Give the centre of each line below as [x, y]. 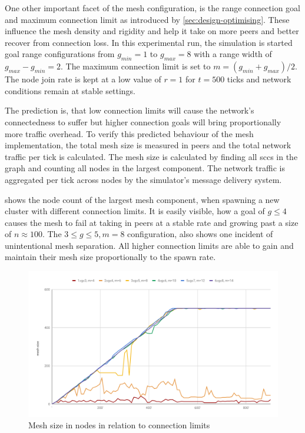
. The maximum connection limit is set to [136, 66]
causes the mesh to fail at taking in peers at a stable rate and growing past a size [152, 222]
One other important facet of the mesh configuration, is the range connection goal [152, 8]
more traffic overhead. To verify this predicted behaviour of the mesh [129, 133]
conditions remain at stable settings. [70, 90]
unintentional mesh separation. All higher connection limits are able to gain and [149, 245]
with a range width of [233, 54]
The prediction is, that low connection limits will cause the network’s [130, 110]
